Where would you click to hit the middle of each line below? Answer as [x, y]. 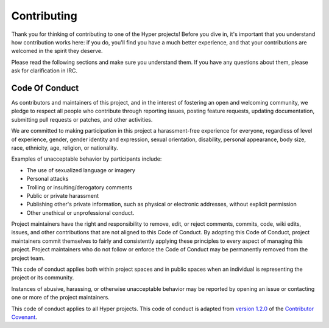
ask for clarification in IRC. [44, 71]
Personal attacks [48, 179]
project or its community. [43, 277]
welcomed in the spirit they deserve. [57, 51]
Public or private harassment [63, 195]
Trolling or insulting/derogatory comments [79, 187]
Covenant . [24, 317]
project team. [28, 258]
